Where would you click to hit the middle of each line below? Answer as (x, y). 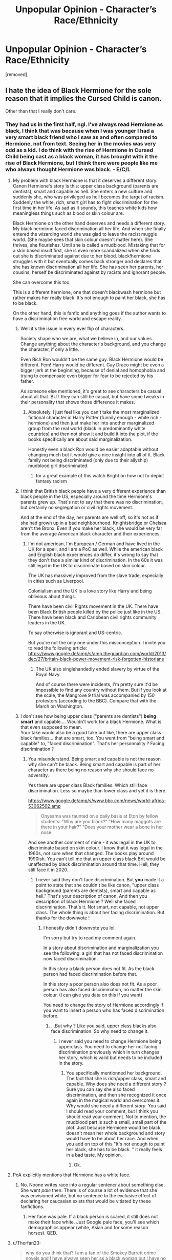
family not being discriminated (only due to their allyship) (88, 460)
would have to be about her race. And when (112, 1139)
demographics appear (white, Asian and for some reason (88, 1228)
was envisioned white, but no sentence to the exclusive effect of (88, 1196)
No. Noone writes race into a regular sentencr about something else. (93, 1185)
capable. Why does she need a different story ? (116, 1084)
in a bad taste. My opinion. (94, 1155)
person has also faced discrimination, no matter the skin (103, 990)
